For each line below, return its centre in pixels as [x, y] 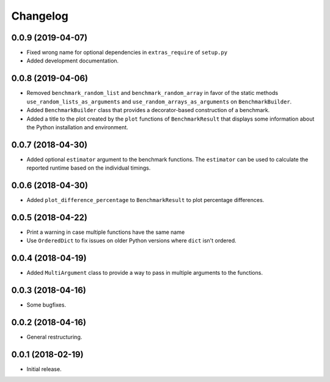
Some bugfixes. [46, 305]
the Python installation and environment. [77, 127]
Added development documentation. [73, 61]
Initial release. [44, 369]
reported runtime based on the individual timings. [89, 168]
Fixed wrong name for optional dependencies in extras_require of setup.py [127, 53]
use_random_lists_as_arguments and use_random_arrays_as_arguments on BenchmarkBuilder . [159, 102]
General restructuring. [54, 337]
